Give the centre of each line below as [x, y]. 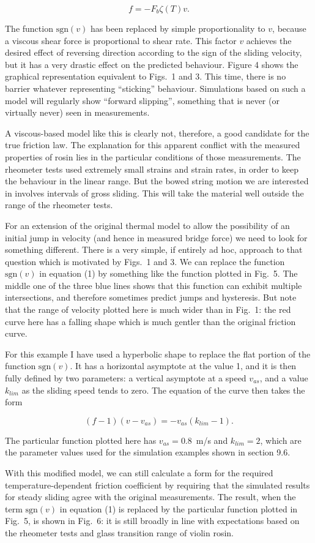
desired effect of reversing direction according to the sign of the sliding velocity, [154, 52]
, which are [281, 440]
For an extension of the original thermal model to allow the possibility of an [147, 225]
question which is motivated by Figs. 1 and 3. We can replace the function [145, 261]
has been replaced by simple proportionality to [178, 28]
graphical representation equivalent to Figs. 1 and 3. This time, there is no [146, 76]
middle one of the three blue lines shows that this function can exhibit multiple [154, 285]
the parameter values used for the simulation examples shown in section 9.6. [148, 452]
